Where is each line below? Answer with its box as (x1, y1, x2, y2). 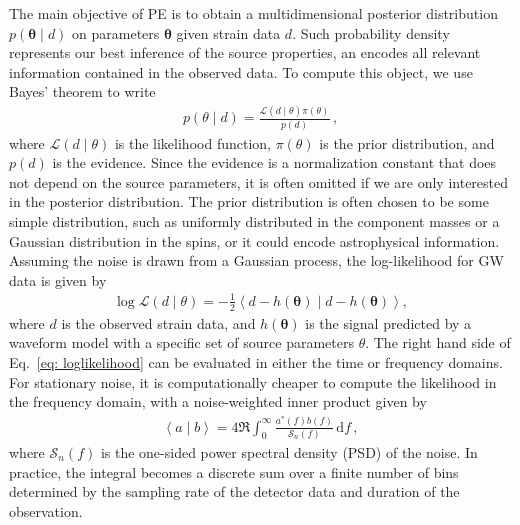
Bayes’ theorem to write (9, 81, 156, 102)
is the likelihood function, (114, 132, 271, 153)
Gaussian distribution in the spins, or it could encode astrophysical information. (9, 230, 500, 251)
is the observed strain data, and (61, 312, 256, 333)
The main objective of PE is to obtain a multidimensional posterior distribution (9, 3, 498, 23)
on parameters (72, 22, 160, 43)
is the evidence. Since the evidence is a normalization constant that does (52, 152, 497, 173)
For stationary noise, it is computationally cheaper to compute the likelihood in (9, 371, 497, 392)
